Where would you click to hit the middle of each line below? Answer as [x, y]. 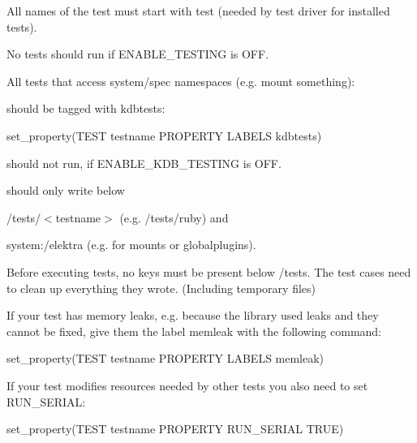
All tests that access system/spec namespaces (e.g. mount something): [181, 81]
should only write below [66, 190]
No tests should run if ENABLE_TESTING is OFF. [138, 54]
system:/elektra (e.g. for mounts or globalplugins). [131, 245]
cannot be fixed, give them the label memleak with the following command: [194, 331]
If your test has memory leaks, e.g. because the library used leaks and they [193, 315]
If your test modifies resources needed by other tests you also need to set [187, 385]
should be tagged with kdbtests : [86, 108]
